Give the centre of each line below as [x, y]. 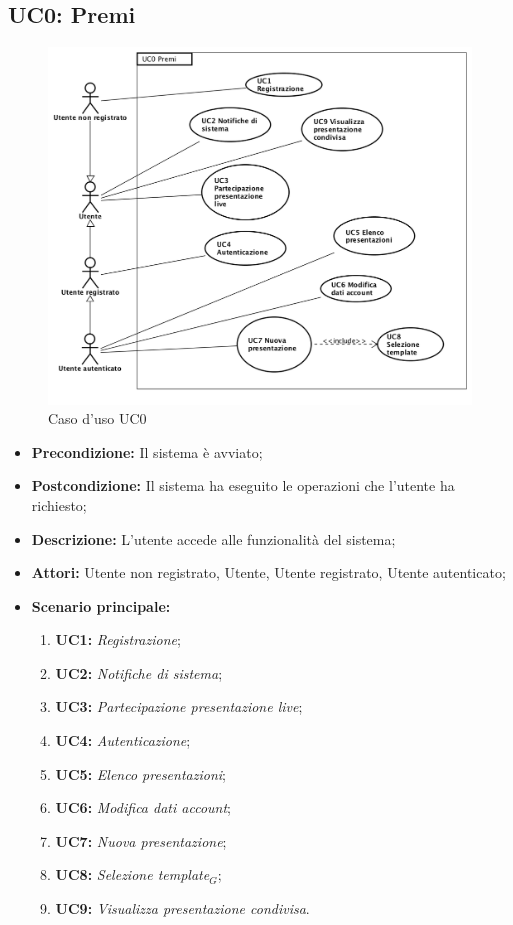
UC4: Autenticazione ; [123, 740]
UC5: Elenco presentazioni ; [140, 773]
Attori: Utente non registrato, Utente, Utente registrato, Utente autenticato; [268, 572]
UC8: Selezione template [132, 874]
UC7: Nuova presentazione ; [141, 840]
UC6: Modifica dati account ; [143, 807]
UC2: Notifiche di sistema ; [139, 672]
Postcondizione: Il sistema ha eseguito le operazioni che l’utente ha [243, 485]
